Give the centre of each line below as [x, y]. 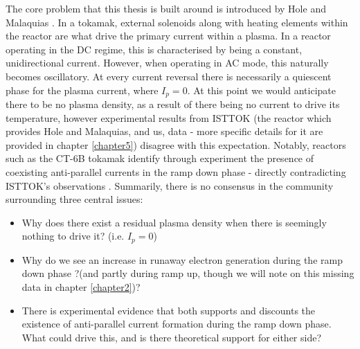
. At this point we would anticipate [261, 90]
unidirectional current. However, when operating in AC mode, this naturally [167, 63]
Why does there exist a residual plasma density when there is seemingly [174, 222]
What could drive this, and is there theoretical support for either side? [172, 337]
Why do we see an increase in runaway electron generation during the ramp [182, 259]
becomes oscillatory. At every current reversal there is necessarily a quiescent [169, 76]
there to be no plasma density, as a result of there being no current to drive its [173, 104]
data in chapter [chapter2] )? [81, 287]
